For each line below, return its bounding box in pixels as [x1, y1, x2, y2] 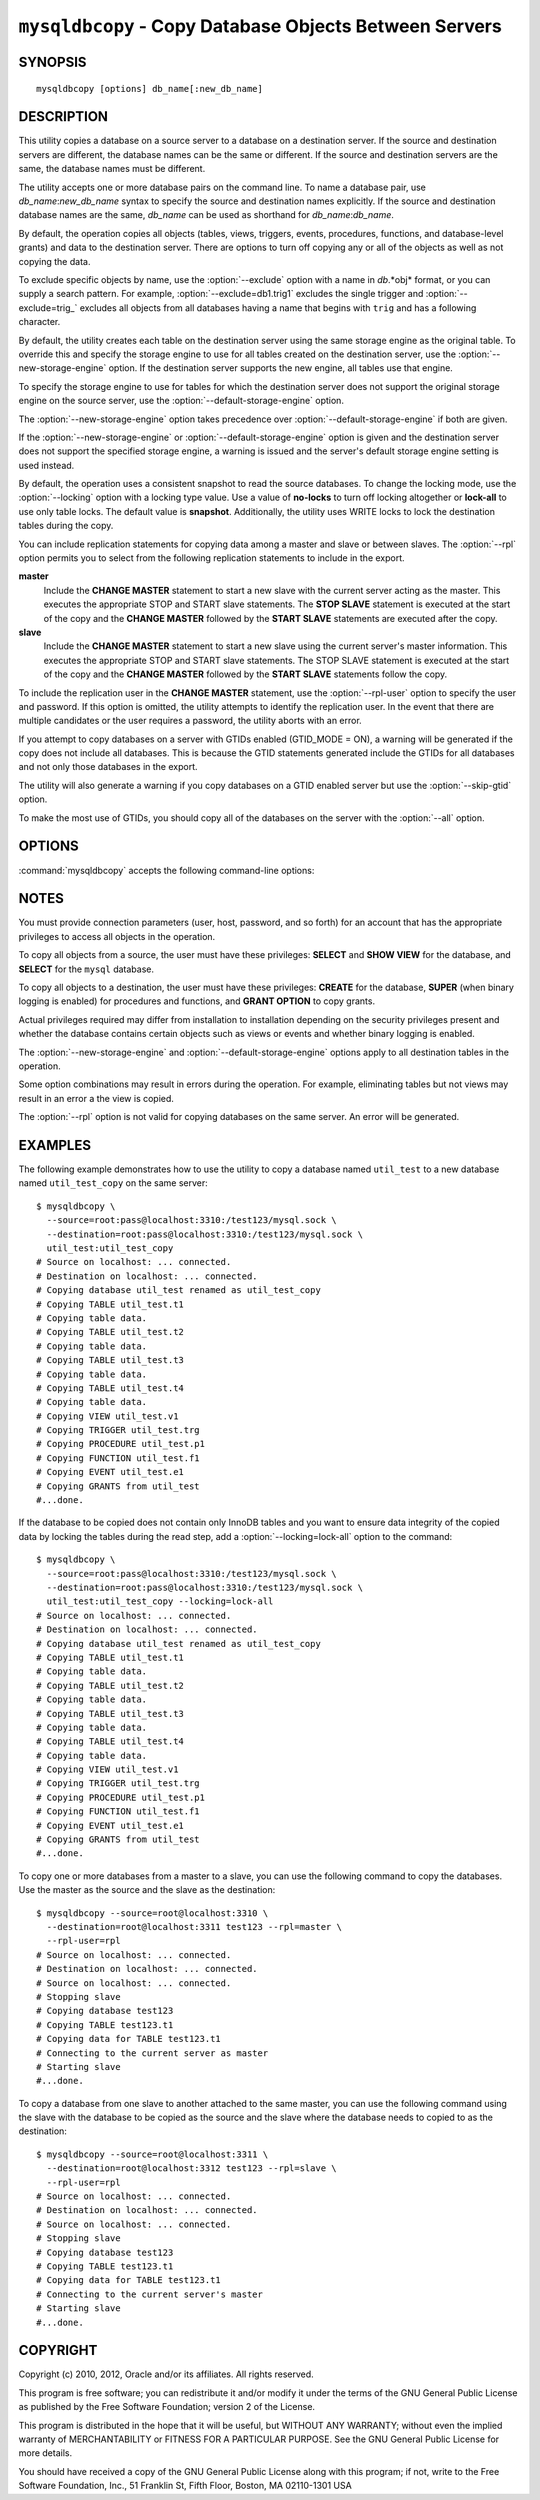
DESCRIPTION [18, 108, 109, 125]
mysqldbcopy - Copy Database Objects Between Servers [18, 15, 502, 37]
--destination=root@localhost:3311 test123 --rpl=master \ [46, 1921, 342, 1932]
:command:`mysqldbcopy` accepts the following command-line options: [18, 864, 315, 876]
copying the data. [18, 255, 91, 267]
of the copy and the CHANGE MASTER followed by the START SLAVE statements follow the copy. [43, 668, 448, 680]
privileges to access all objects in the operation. [18, 930, 216, 942]
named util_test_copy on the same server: [18, 1177, 209, 1189]
